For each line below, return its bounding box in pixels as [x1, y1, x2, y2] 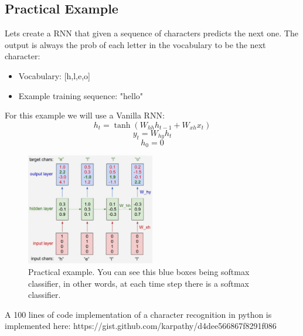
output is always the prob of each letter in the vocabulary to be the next [5, 38, 266, 50]
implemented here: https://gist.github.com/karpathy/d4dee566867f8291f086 [5, 320, 277, 332]
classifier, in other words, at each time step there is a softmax [28, 277, 250, 289]
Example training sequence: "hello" [18, 89, 144, 101]
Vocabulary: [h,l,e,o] [18, 69, 90, 82]
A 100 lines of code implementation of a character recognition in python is [5, 308, 272, 320]
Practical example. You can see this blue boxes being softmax [28, 266, 250, 277]
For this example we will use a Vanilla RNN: [5, 109, 165, 121]
